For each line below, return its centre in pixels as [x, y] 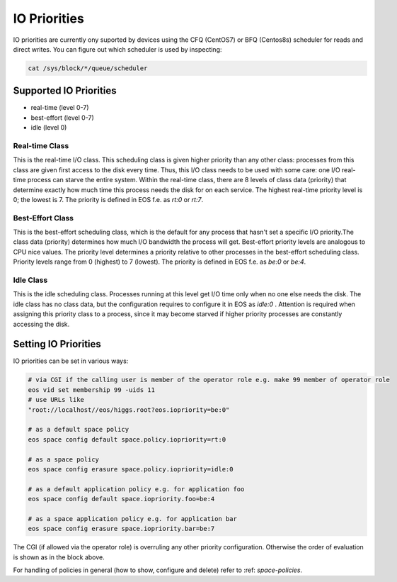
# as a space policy [63, 459]
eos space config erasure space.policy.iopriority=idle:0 [131, 469]
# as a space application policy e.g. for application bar [132, 519]
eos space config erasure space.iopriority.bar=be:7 [121, 529]
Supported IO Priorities [65, 91]
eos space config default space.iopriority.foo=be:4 [121, 499]
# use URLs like [56, 400]
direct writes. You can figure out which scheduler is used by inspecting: [117, 49]
